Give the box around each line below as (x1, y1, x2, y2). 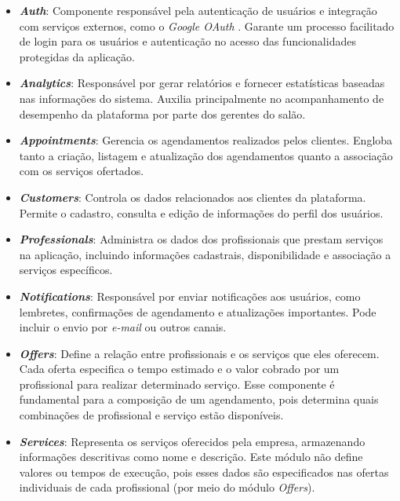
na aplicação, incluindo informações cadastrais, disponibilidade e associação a (19, 246, 391, 262)
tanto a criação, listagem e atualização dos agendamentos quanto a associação (19, 147, 393, 163)
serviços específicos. (19, 261, 113, 278)
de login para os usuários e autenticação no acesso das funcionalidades (19, 33, 356, 49)
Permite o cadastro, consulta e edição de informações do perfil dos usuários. (19, 204, 384, 221)
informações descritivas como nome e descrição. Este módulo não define (19, 448, 363, 465)
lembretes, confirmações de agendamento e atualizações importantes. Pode (19, 303, 376, 320)
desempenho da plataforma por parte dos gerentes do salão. (19, 105, 306, 122)
